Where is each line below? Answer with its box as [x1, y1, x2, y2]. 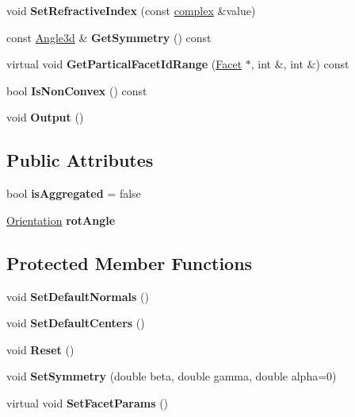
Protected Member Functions [6, 250, 253, 275]
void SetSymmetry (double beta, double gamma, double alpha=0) [6, 368, 337, 384]
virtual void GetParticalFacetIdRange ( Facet [6, 56, 242, 72]
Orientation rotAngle [6, 211, 116, 228]
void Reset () [6, 341, 74, 357]
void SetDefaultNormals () [6, 288, 149, 304]
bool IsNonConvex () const [6, 82, 147, 98]
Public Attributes [6, 148, 154, 172]
